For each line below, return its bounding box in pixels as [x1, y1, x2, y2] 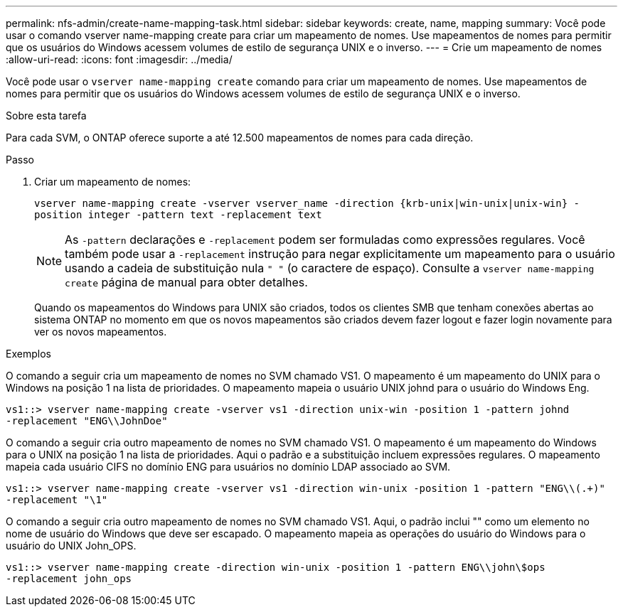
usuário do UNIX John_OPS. [6, 539, 137, 552]
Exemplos [6, 348, 51, 360]
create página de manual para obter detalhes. [65, 275, 308, 289]
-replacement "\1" [6, 494, 108, 505]
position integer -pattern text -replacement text [34, 209, 322, 220]
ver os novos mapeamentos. [34, 326, 167, 338]
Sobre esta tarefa [6, 109, 87, 122]
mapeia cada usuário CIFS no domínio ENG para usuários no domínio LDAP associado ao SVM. [6, 461, 451, 473]
